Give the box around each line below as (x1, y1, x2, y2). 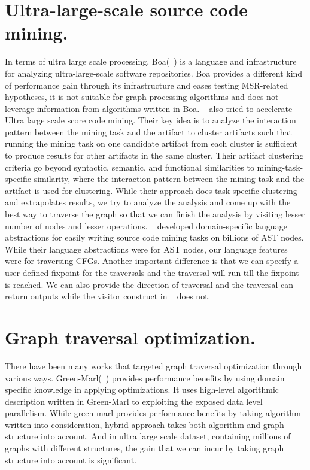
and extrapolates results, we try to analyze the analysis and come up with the (5, 196, 291, 208)
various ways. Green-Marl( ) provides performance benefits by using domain (5, 371, 285, 384)
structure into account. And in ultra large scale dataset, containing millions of (5, 430, 291, 442)
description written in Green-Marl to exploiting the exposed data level (5, 395, 263, 407)
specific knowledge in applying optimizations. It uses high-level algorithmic (5, 383, 279, 396)
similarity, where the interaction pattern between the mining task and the (34, 172, 305, 185)
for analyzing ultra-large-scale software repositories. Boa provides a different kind (5, 66, 303, 79)
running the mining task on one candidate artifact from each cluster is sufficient (5, 137, 298, 150)
